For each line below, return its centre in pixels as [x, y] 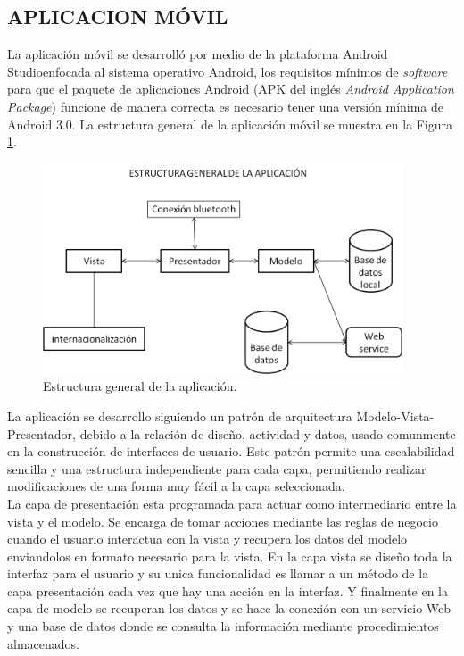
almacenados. [43, 643]
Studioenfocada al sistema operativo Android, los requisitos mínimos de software [228, 71]
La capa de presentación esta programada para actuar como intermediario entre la [232, 503]
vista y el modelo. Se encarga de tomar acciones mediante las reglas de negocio [223, 521]
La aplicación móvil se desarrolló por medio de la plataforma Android [198, 54]
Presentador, [41, 433]
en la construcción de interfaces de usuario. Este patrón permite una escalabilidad [231, 451]
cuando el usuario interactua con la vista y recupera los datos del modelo [207, 539]
